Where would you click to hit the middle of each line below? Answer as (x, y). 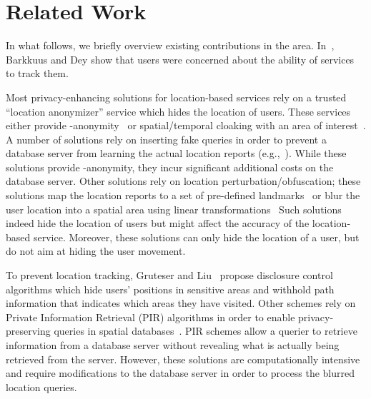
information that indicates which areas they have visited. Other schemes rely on (181, 303)
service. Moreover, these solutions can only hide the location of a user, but (196, 237)
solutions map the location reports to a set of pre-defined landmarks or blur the (183, 195)
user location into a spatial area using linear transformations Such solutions (174, 209)
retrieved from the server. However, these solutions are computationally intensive (183, 359)
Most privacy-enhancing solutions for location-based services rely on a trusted (176, 97)
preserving (28, 331)
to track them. (37, 73)
